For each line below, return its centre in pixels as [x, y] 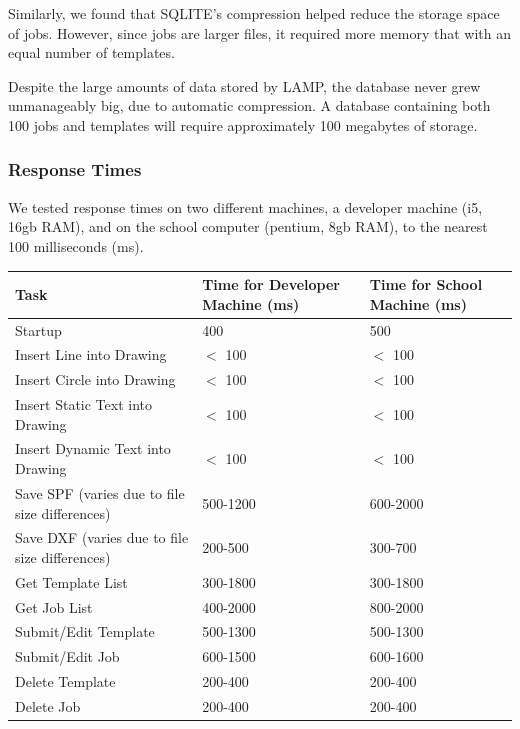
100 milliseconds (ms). [76, 245]
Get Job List [54, 606]
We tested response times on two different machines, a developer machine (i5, [245, 206]
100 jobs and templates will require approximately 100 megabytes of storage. [243, 124]
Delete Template [65, 681]
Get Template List [71, 581]
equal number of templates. [91, 52]
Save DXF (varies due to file [102, 537]
